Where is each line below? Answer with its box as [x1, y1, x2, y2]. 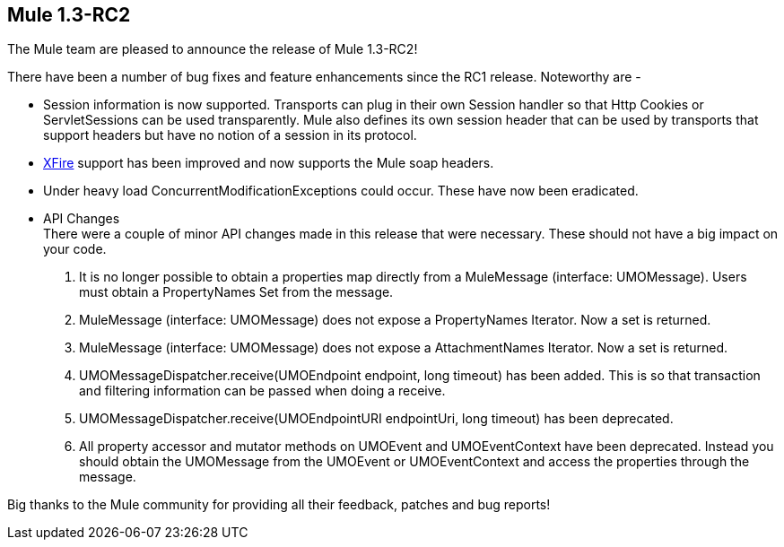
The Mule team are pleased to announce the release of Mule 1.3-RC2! [7, 41, 418, 57]
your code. [43, 241, 107, 257]
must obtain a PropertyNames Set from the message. [79, 284, 394, 300]
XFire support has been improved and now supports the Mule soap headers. [43, 155, 494, 171]
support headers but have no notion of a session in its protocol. [43, 127, 417, 143]
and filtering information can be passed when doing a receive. [79, 383, 446, 399]
